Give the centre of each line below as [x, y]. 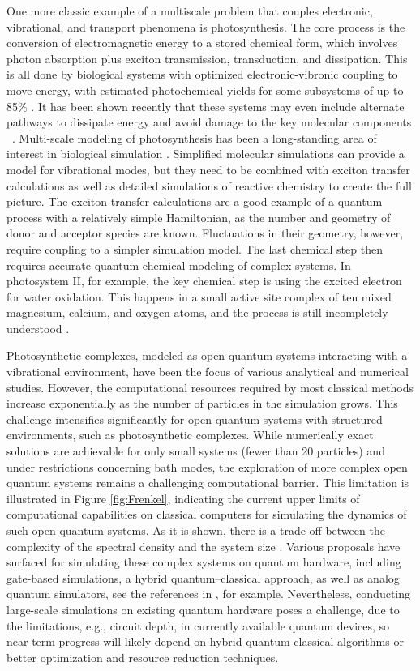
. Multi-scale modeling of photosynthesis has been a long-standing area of [195, 137]
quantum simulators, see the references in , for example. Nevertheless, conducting [209, 594]
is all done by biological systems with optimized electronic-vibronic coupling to [202, 74]
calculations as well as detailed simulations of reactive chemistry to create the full [209, 185]
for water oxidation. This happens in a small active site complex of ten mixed [199, 296]
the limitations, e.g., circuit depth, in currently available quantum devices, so [198, 625]
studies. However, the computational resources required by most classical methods [210, 387]
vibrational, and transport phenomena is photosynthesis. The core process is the [206, 26]
